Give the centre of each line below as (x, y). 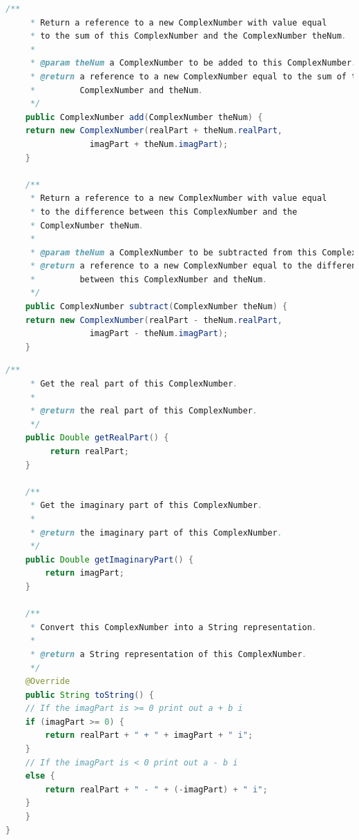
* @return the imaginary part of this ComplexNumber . (156, 533)
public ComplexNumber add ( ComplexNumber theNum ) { (144, 117)
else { (40, 776)
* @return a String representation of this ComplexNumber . (168, 654)
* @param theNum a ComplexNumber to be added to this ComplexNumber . (193, 63)
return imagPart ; (85, 573)
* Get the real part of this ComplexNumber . (134, 384)
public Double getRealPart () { (97, 438)
